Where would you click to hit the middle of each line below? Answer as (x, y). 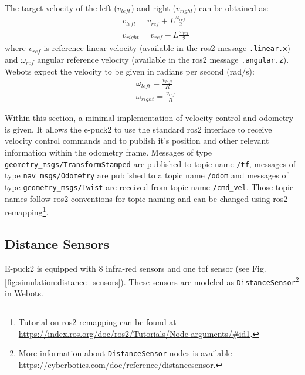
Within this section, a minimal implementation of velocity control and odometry (149, 118)
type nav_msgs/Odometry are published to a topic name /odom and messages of (147, 175)
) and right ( (153, 8)
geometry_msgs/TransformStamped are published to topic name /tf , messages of (150, 163)
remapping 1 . (27, 211)
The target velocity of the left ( (61, 8)
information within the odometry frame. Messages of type (109, 152)
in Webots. (24, 293)
